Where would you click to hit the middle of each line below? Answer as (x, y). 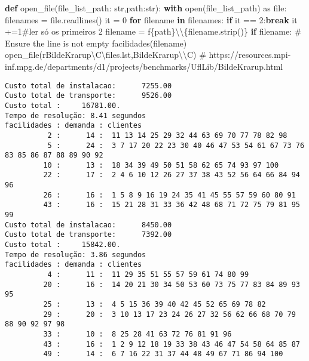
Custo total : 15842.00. (63, 245)
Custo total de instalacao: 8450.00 (88, 225)
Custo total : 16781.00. (63, 105)
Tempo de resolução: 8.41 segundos (76, 115)
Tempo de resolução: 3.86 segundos (76, 254)
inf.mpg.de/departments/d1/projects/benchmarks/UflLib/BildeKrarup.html (144, 66)
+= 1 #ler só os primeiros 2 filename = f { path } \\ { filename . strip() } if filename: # (153, 31)
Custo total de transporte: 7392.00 (88, 235)
